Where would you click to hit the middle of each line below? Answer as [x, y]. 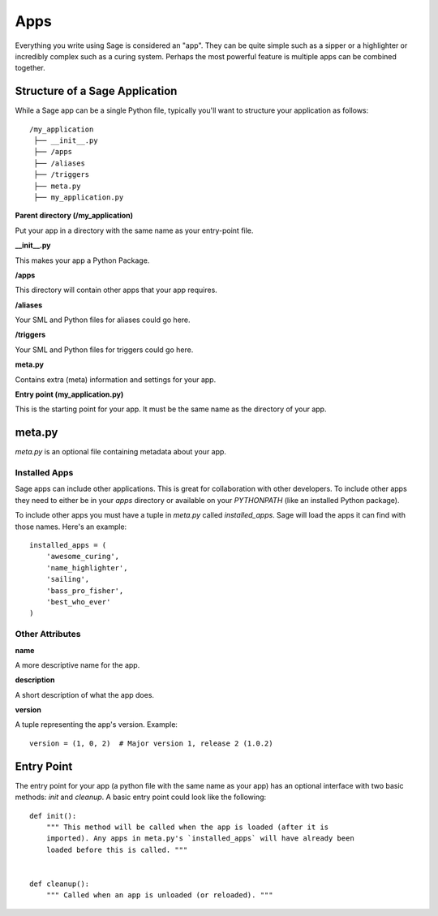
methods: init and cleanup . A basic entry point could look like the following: [141, 797]
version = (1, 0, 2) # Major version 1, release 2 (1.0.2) [151, 743]
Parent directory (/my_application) [74, 216]
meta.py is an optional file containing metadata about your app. [121, 452]
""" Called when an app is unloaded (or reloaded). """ [159, 895]
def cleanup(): [60, 884]
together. [30, 68]
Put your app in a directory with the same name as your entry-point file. [134, 230]
